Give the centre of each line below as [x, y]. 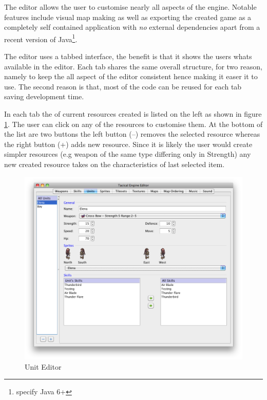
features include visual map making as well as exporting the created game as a [128, 17]
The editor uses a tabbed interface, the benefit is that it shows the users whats [128, 56]
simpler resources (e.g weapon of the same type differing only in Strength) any [128, 154]
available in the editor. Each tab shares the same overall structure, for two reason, [133, 66]
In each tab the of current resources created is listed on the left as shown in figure [133, 114]
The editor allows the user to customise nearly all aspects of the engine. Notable [130, 7]
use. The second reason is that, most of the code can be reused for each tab [123, 86]
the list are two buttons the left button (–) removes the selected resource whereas [132, 134]
